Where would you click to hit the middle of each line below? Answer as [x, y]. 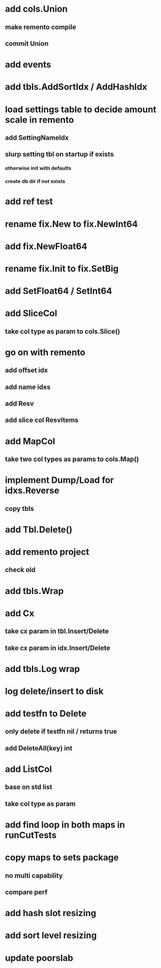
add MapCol [30, 441]
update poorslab [39, 958]
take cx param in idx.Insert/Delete [58, 648]
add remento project [47, 552]
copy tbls [20, 509]
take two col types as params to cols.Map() [72, 459]
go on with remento [45, 352]
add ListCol [29, 769]
